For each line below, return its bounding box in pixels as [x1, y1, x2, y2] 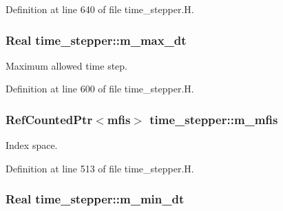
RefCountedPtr [6, 110, 93, 128]
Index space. [6, 138, 58, 152]
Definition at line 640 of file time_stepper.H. [6, 2, 194, 16]
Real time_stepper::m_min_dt [6, 190, 185, 208]
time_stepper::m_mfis [149, 110, 278, 128]
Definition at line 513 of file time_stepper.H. [6, 161, 194, 175]
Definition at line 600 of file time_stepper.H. [6, 81, 194, 96]
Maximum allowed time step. [6, 58, 128, 72]
